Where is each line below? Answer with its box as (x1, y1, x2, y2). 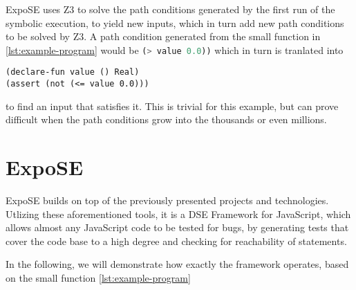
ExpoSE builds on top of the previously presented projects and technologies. (6, 193, 329, 208)
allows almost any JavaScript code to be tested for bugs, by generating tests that (6, 220, 349, 235)
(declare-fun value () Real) (6, 67, 140, 78)
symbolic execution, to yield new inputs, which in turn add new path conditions (6, 15, 344, 30)
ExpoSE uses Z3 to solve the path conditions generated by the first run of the (6, 2, 335, 16)
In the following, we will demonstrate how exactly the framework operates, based (6, 257, 349, 271)
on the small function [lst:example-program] (6, 271, 191, 285)
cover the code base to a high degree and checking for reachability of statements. (6, 233, 347, 248)
